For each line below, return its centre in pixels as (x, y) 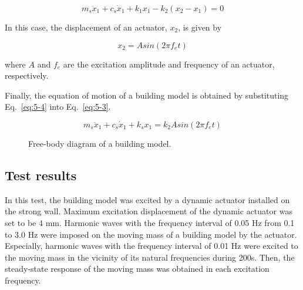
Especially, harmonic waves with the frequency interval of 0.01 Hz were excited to (151, 246)
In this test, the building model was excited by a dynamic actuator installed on (147, 199)
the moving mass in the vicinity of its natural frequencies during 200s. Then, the (150, 257)
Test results (41, 175)
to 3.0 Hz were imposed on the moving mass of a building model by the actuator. (151, 234)
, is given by (200, 27)
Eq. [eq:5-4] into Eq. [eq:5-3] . (58, 107)
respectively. (27, 75)
